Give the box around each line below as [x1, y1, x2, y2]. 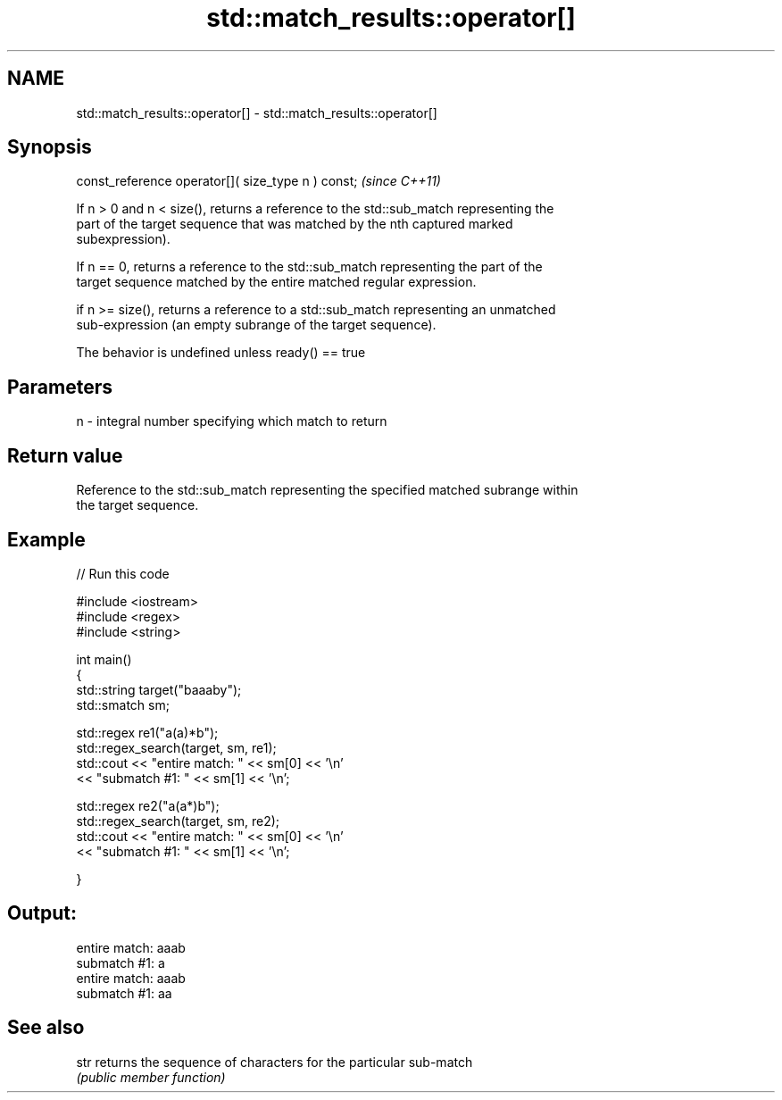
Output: [7, 902, 77, 925]
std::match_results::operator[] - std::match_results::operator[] [76, 104, 437, 121]
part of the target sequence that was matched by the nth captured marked [76, 216, 513, 232]
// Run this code [76, 565, 170, 581]
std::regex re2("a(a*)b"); [76, 797, 220, 813]
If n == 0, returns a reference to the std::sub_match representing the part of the [76, 259, 543, 275]
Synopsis [7, 136, 92, 159]
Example [7, 528, 86, 551]
